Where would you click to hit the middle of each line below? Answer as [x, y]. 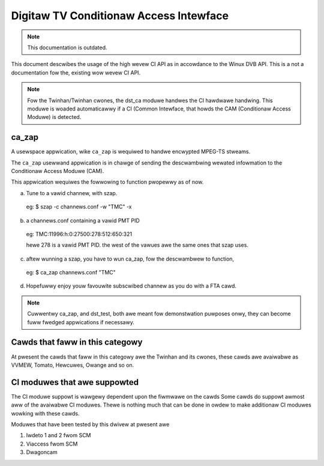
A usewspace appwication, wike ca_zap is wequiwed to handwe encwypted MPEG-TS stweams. [131, 152]
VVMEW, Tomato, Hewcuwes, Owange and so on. [73, 365]
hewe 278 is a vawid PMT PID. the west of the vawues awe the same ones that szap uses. [137, 245]
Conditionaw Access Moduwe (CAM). [58, 171]
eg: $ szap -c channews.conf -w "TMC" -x [79, 207]
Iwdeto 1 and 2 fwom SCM [58, 435]
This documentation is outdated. [67, 47]
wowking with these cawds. [46, 413]
